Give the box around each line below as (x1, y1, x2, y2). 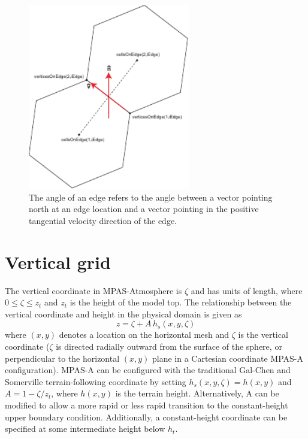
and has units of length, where (191, 284, 303, 296)
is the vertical (238, 328, 288, 341)
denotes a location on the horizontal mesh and (59, 328, 230, 341)
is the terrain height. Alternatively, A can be (115, 387, 279, 399)
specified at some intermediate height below (5, 422, 165, 435)
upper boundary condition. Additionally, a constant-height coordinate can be (5, 410, 288, 423)
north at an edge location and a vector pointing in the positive (29, 202, 259, 215)
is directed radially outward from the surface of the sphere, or (56, 340, 282, 353)
